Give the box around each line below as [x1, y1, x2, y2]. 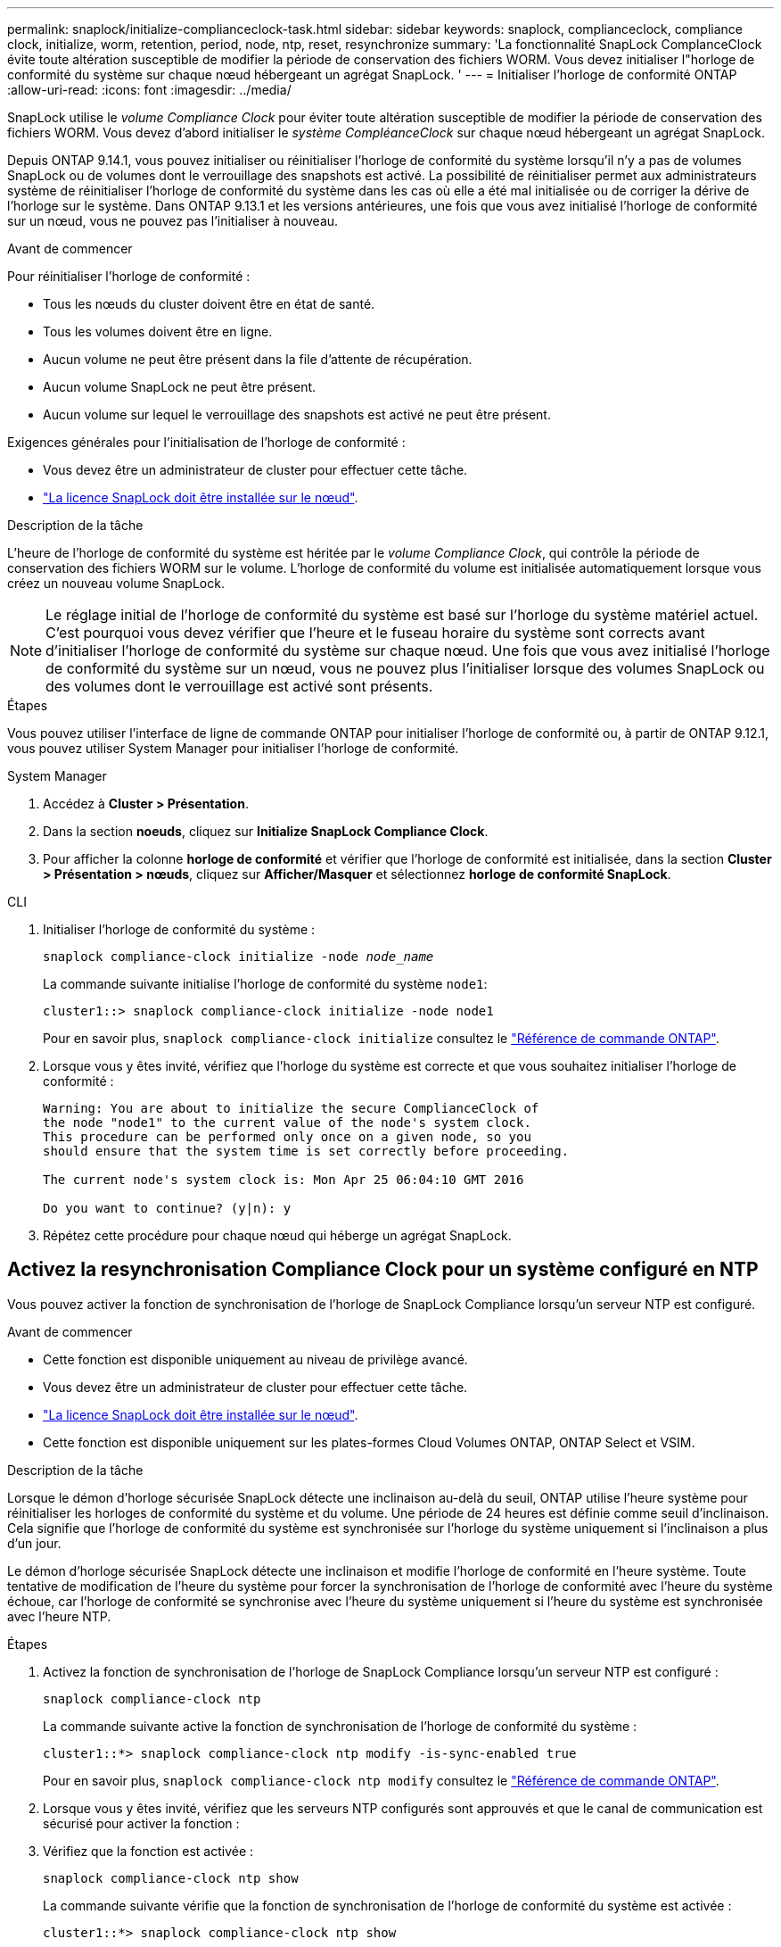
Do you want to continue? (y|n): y [43, 1201, 292, 1215]
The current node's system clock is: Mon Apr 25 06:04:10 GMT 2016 [43, 1172, 524, 1187]
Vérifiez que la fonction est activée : [43, 1843, 254, 1859]
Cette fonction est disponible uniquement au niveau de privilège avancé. [43, 1351, 468, 1367]
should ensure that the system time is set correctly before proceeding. [43, 1144, 570, 1158]
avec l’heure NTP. [7, 1608, 111, 1624]
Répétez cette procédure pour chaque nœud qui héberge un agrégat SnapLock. [43, 1228, 512, 1243]
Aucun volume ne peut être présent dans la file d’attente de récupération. [43, 352, 473, 367]
